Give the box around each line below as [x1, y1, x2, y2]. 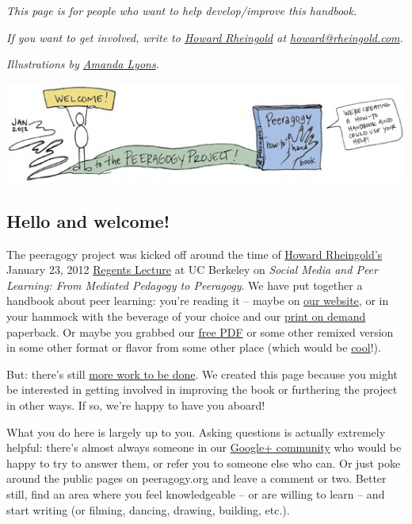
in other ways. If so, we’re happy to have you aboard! [6, 396, 265, 413]
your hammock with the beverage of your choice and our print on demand [6, 308, 366, 325]
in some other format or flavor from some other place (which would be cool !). [6, 339, 381, 356]
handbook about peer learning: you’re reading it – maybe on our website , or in [6, 292, 389, 309]
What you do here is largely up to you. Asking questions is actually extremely [6, 423, 386, 440]
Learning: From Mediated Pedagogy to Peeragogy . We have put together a [6, 276, 363, 293]
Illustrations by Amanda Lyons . [6, 56, 159, 72]
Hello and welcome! [6, 208, 170, 233]
